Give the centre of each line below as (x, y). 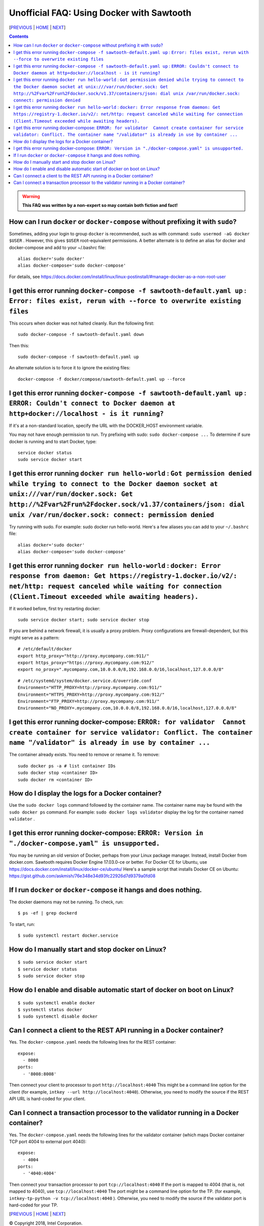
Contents (19, 36)
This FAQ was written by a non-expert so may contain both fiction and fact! (100, 205)
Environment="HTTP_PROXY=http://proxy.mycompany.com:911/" (90, 688)
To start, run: (22, 924)
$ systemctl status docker (50, 1009)
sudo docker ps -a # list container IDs (67, 766)
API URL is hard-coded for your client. (47, 1099)
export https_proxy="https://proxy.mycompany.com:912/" (86, 663)
